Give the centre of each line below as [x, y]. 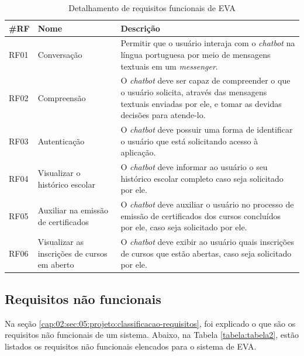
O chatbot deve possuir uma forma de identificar [207, 129]
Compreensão [62, 97]
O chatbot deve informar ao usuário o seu [194, 167]
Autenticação [61, 141]
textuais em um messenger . [169, 66]
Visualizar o [59, 172]
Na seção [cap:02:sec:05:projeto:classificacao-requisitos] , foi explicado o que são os [150, 323]
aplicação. [138, 152]
